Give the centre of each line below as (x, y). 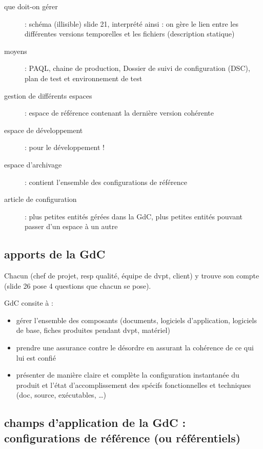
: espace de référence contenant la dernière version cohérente (119, 113)
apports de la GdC (55, 254)
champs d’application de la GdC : (95, 423)
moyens (16, 51)
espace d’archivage (33, 164)
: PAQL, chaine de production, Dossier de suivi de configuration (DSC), (137, 68)
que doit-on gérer (31, 6)
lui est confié (36, 357)
